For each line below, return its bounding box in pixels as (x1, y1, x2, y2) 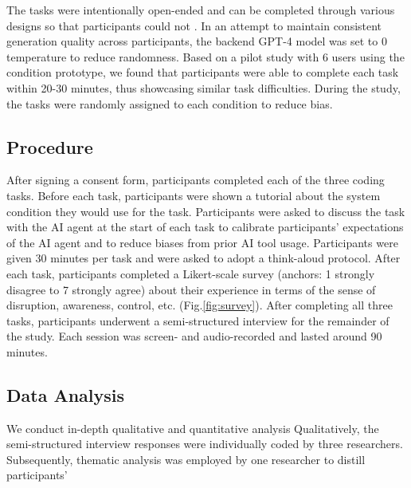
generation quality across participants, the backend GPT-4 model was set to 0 (6, 33, 387, 49)
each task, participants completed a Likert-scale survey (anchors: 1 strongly (6, 265, 375, 281)
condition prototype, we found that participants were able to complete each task (6, 64, 399, 81)
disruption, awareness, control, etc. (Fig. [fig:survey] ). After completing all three (6, 297, 393, 313)
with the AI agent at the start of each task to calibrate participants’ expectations (6, 218, 404, 235)
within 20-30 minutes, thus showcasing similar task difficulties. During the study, (6, 79, 401, 96)
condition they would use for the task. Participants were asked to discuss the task (6, 203, 405, 219)
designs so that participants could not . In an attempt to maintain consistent (6, 17, 382, 33)
